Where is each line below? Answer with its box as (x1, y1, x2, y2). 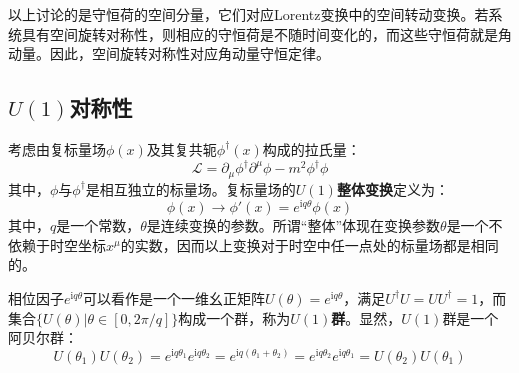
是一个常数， (56, 215, 141, 236)
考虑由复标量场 (8, 138, 106, 159)
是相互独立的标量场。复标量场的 (85, 178, 296, 199)
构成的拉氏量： (262, 138, 361, 159)
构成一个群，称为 (178, 307, 291, 328)
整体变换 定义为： (336, 178, 449, 199)
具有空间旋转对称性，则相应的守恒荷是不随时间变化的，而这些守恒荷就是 (21, 23, 498, 44)
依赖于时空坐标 (8, 234, 106, 255)
